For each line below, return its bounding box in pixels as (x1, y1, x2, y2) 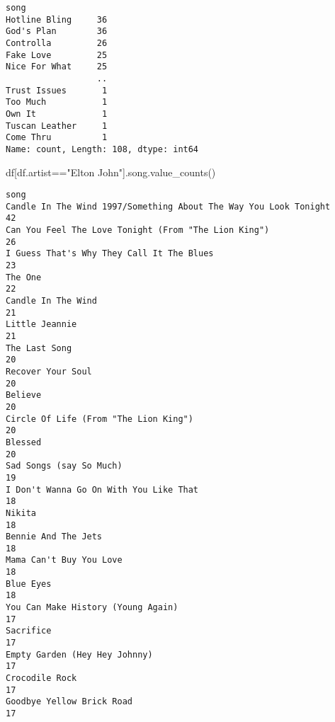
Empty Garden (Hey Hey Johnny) (6, 649, 153, 660)
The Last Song (6, 343, 72, 353)
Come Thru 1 (6, 132, 108, 143)
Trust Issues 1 (6, 85, 108, 96)
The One (6, 272, 42, 282)
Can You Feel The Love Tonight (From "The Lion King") (6, 225, 270, 236)
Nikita (6, 508, 36, 518)
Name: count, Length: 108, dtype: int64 (6, 144, 199, 154)
